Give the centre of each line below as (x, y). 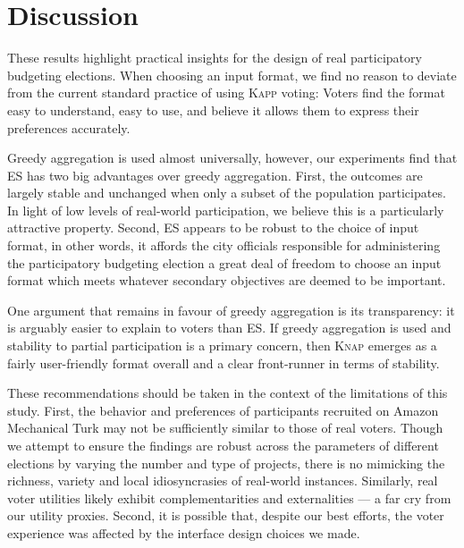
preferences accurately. (69, 127)
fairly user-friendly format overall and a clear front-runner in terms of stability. (224, 363)
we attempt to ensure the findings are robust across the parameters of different (223, 445)
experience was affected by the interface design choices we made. (184, 532)
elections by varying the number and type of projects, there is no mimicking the (226, 463)
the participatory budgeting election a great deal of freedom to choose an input (224, 262)
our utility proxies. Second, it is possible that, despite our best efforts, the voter (226, 515)
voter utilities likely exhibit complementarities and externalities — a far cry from (229, 497)
